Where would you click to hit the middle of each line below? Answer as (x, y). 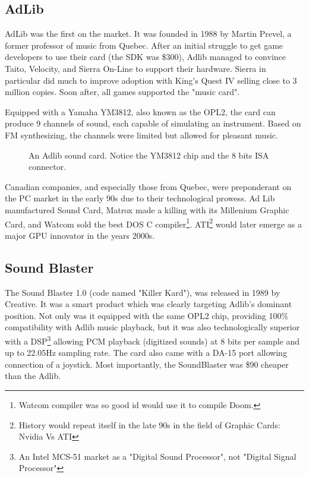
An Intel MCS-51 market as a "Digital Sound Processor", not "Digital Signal (157, 456)
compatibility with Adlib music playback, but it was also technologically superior (152, 327)
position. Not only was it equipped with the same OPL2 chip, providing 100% (147, 315)
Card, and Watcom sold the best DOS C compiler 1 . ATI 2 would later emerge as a (153, 223)
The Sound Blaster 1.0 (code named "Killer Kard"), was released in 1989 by (143, 292)
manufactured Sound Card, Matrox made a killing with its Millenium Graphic (147, 209)
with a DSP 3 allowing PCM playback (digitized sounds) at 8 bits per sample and (152, 340)
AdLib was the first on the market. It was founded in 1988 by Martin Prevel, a (148, 34)
